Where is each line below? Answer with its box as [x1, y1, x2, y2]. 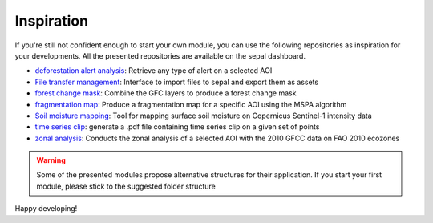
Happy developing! [14, 204, 78, 213]
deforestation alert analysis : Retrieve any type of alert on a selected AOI [34, 66, 273, 75]
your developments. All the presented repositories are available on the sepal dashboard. [14, 51, 306, 60]
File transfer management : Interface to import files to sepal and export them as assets [34, 77, 319, 87]
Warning [36, 156, 66, 165]
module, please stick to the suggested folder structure [36, 181, 216, 191]
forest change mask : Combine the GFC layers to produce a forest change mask [34, 88, 297, 98]
